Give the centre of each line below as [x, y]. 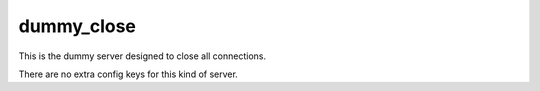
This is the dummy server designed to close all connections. [142, 56]
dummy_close [77, 26]
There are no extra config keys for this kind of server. [128, 74]
